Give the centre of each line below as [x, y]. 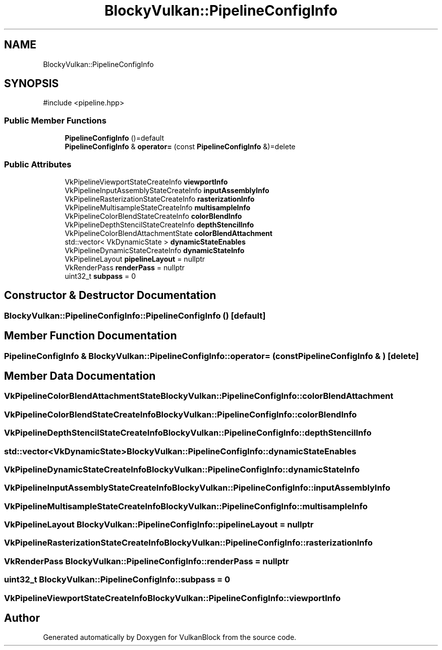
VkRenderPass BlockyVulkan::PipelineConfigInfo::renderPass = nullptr [147, 561]
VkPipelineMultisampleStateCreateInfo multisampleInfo [158, 207]
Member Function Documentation [91, 336]
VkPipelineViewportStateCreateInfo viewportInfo [146, 182]
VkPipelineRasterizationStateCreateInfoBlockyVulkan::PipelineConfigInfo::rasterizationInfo [188, 543]
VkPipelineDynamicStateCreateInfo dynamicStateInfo [155, 250]
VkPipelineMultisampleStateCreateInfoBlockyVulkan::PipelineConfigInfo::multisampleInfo [186, 506]
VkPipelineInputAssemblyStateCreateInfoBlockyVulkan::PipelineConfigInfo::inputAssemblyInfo [197, 488]
